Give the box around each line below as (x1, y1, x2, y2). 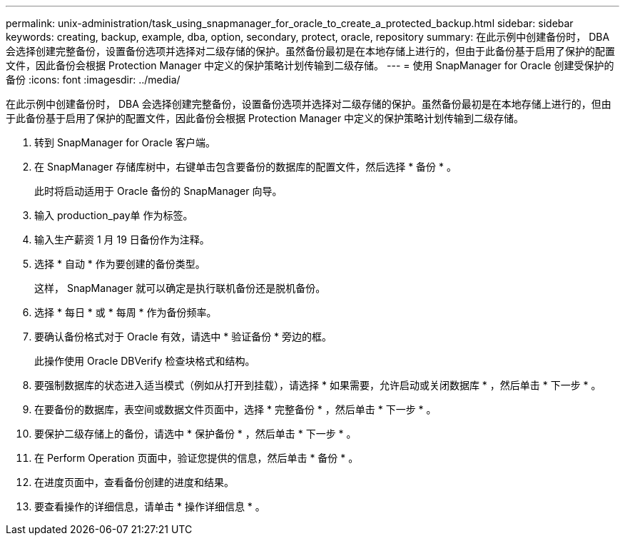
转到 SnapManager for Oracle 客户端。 (34, 136, 215, 148)
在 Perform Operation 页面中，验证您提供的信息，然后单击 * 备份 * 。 (34, 452, 359, 464)
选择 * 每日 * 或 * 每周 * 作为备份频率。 (34, 306, 217, 318)
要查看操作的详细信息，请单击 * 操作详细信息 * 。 (34, 500, 265, 512)
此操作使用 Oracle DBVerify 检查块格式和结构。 (34, 355, 255, 367)
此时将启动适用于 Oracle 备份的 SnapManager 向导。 (34, 185, 283, 197)
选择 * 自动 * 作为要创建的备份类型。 (34, 258, 205, 270)
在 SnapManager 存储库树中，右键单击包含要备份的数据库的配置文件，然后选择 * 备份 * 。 (34, 161, 457, 173)
